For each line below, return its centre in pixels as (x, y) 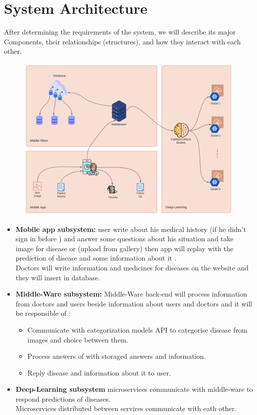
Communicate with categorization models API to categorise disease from (137, 329)
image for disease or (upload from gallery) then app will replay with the (124, 248)
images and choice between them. (78, 339)
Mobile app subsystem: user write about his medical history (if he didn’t (131, 229)
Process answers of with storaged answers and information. (117, 356)
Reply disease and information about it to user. (99, 372)
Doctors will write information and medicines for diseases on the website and (132, 267)
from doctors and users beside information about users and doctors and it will (134, 303)
